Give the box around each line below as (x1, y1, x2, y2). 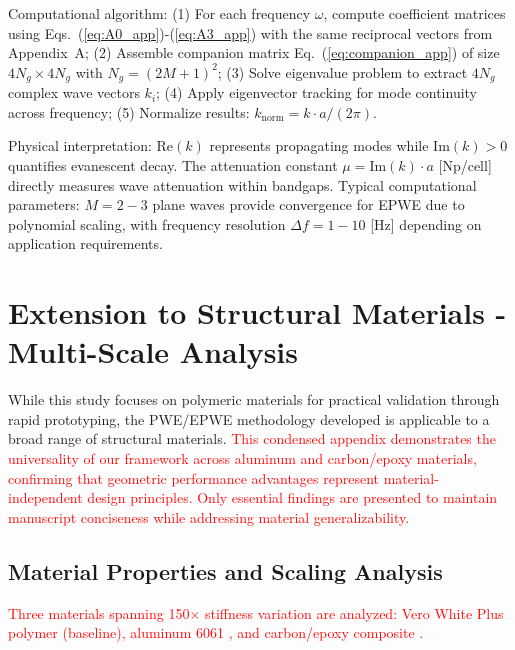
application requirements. (8, 233, 163, 254)
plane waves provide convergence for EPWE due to (152, 194, 465, 215)
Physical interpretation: (8, 135, 152, 156)
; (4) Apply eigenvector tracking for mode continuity (156, 82, 478, 103)
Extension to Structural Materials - (8, 292, 507, 333)
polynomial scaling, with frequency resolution (8, 213, 286, 234)
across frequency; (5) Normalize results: (8, 101, 250, 122)
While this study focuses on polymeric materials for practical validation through (8, 389, 500, 410)
